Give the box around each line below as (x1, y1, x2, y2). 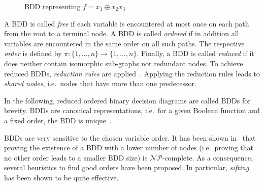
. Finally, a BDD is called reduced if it (137, 48, 254, 59)
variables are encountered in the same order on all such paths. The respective (4, 38, 245, 48)
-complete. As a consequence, (162, 152, 253, 163)
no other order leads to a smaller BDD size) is (4, 152, 148, 163)
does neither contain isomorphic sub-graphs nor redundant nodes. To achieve (4, 58, 243, 68)
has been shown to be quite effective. (4, 172, 119, 182)
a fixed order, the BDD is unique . (4, 115, 112, 125)
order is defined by (4, 48, 62, 59)
